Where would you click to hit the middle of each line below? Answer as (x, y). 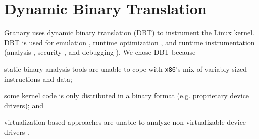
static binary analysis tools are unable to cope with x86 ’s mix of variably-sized (125, 68)
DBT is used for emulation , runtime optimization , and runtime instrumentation (129, 42)
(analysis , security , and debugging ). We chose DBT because (100, 52)
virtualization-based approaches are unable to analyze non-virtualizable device (125, 122)
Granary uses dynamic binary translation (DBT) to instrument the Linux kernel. (129, 32)
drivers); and (24, 105)
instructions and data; (38, 79)
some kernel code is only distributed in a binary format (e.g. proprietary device (127, 96)
